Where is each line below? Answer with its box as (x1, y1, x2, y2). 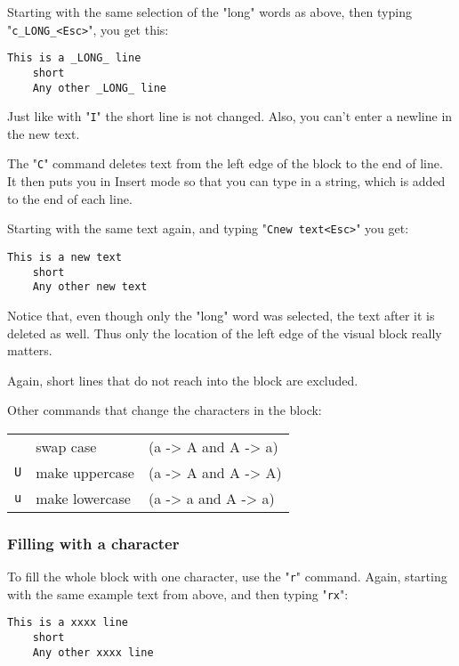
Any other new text (32, 280, 148, 294)
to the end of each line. (7, 189, 133, 207)
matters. (7, 341, 52, 360)
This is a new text (7, 250, 122, 264)
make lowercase (36, 487, 131, 508)
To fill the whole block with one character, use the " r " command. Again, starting (7, 567, 447, 586)
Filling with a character (7, 532, 180, 554)
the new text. (7, 124, 80, 142)
